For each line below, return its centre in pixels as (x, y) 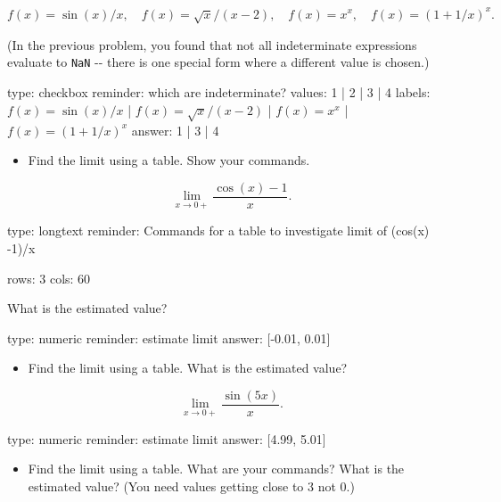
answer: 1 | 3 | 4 (175, 130)
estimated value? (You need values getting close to (166, 486)
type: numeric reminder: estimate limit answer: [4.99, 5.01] (167, 438)
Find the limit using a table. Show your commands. (169, 160)
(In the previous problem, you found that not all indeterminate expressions (212, 44)
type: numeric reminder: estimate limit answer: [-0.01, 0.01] (169, 337)
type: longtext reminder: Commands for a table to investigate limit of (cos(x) (218, 230)
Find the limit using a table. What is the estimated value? (188, 368)
